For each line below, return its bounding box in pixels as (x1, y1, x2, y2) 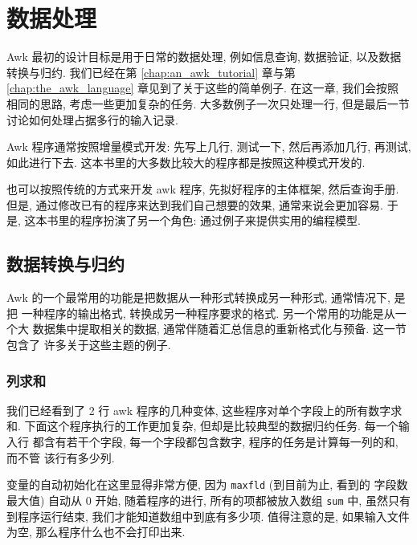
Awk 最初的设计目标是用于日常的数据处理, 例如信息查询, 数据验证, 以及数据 (6, 48, 402, 65)
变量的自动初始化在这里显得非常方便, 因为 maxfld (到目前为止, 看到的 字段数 (6, 476, 408, 493)
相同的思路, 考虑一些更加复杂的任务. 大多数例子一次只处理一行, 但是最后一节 (6, 95, 410, 112)
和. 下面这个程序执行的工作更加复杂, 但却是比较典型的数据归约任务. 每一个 (6, 417, 399, 434)
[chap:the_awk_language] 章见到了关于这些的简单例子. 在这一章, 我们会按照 (6, 79, 399, 96)
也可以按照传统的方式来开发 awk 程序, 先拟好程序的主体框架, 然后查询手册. (6, 181, 399, 197)
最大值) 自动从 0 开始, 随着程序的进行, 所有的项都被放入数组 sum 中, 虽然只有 (6, 491, 411, 508)
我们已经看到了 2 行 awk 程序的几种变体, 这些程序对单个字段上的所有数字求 (6, 401, 403, 418)
